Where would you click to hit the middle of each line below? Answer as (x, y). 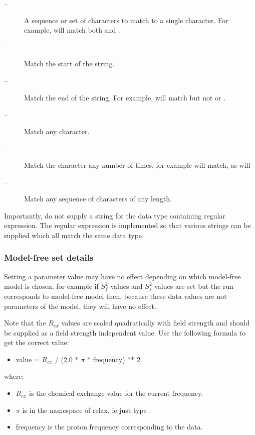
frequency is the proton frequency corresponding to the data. (109, 427)
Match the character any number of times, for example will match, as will (137, 165)
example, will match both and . (72, 30)
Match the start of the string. (69, 64)
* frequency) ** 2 (113, 359)
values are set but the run (194, 286)
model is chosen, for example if (51, 286)
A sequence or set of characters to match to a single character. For (126, 20)
